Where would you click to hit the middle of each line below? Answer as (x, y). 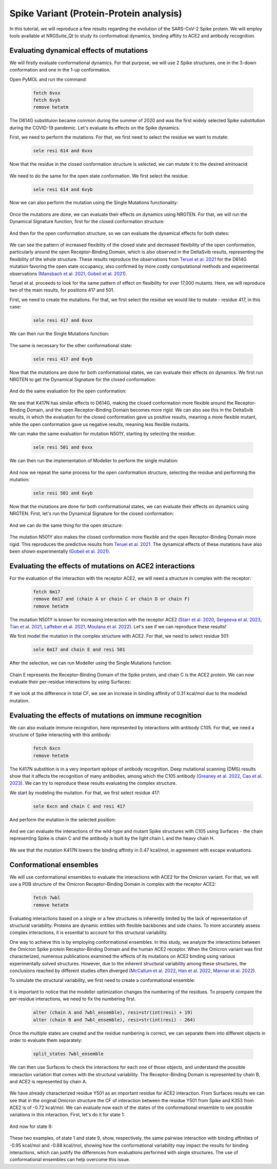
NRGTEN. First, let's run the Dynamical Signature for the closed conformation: (92, 513)
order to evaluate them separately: (46, 1040)
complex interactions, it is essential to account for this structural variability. (88, 933)
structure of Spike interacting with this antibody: (60, 735)
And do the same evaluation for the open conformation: (68, 391)
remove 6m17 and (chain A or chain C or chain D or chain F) (112, 599)
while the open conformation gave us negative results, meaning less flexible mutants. (100, 424)
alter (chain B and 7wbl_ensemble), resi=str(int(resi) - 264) (114, 1020)
